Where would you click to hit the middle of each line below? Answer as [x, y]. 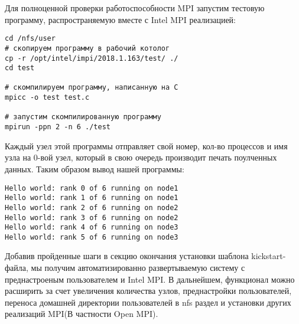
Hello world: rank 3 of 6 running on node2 [92, 217]
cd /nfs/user [30, 39]
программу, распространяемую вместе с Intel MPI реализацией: [120, 19]
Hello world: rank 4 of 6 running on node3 [92, 228]
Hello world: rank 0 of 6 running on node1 [92, 188]
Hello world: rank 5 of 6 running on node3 [92, 237]
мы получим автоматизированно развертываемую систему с [138, 268]
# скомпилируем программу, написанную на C [92, 88]
